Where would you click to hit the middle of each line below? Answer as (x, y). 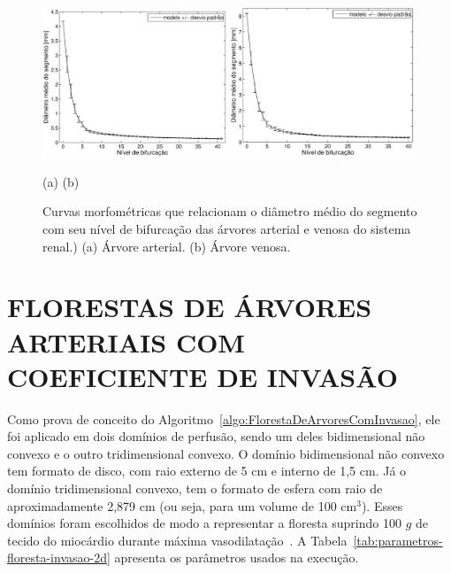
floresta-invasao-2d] (59, 558)
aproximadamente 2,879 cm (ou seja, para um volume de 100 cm (182, 505)
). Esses (382, 505)
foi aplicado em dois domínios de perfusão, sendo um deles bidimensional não (216, 436)
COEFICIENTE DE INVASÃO (203, 376)
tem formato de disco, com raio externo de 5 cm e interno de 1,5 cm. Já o (207, 471)
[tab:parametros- (398, 540)
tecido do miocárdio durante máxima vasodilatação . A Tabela (177, 540)
